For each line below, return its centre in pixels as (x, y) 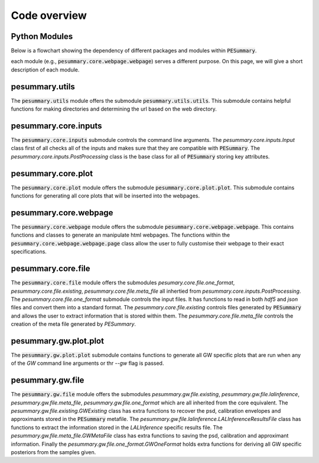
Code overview (49, 15)
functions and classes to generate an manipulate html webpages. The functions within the (121, 235)
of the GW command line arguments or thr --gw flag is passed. (87, 363)
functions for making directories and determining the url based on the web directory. (114, 109)
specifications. (29, 252)
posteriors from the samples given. (53, 452)
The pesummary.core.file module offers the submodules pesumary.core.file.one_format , (123, 283)
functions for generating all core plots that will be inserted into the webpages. (105, 196)
